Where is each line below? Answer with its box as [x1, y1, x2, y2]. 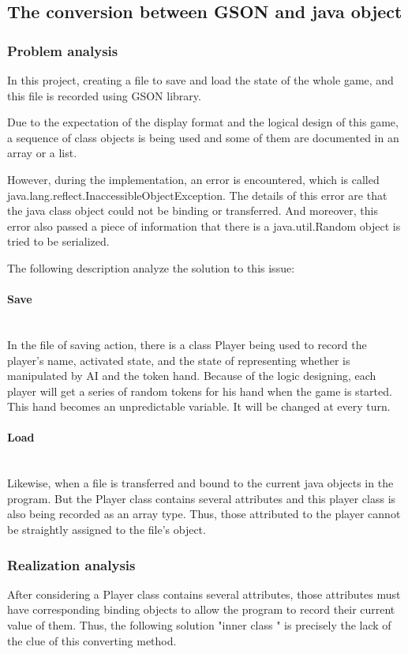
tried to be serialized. [7, 233, 110, 250]
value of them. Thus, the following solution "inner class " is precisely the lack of [7, 617, 391, 633]
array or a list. [7, 145, 77, 161]
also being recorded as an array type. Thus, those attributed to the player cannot [7, 506, 401, 522]
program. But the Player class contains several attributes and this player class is [7, 490, 396, 506]
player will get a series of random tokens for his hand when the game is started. [7, 382, 392, 399]
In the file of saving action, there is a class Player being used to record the [7, 336, 367, 352]
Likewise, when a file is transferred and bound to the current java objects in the [7, 475, 394, 491]
